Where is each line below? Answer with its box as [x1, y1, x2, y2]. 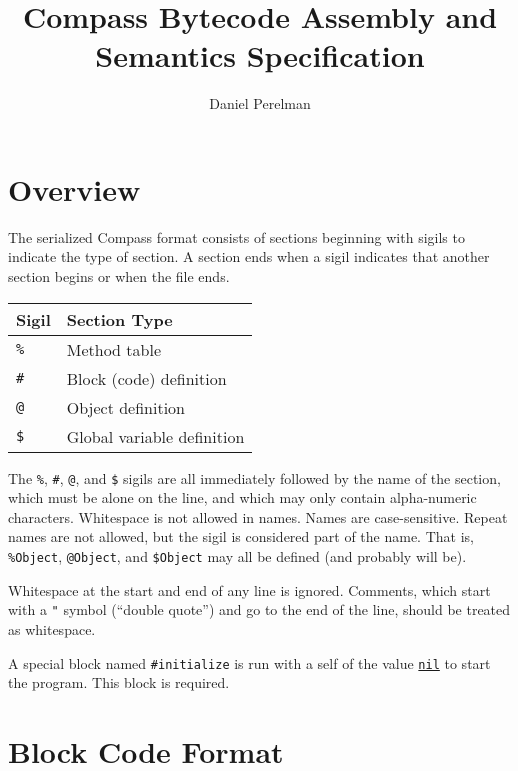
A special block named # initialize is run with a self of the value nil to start [8, 652, 491, 673]
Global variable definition [66, 424, 245, 448]
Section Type [66, 307, 173, 331]
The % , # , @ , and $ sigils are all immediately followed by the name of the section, [8, 467, 501, 488]
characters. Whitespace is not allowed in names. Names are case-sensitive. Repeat [8, 506, 508, 527]
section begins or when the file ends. [8, 266, 230, 287]
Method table [66, 337, 161, 361]
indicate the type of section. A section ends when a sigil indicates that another [8, 246, 490, 267]
